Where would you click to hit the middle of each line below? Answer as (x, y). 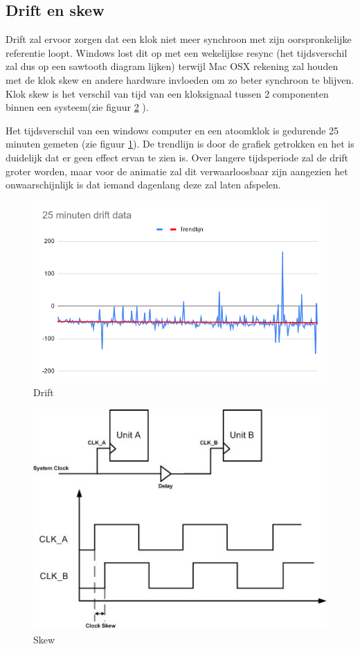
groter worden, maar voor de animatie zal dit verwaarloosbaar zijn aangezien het (177, 171)
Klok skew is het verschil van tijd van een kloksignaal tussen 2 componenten (167, 93)
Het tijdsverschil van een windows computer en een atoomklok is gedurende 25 (172, 130)
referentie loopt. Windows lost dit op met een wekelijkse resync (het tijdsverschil (177, 52)
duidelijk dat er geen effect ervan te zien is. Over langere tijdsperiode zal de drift (177, 157)
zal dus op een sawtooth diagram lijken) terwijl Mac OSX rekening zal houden (172, 66)
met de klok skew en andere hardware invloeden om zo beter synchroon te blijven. (180, 79)
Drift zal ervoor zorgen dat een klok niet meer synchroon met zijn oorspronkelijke (179, 39)
